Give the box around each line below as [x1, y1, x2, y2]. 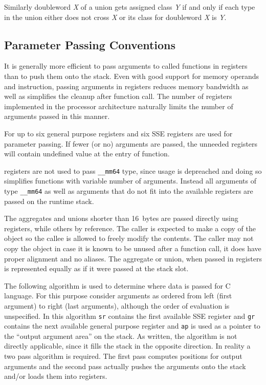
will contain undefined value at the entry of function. [4, 148, 170, 159]
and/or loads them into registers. [4, 371, 107, 381]
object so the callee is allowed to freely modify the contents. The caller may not [4, 233, 254, 244]
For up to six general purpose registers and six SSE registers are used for [4, 128, 233, 138]
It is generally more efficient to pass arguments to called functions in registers [4, 60, 248, 71]
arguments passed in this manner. [4, 111, 110, 121]
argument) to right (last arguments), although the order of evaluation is [4, 300, 230, 311]
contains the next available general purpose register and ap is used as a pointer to [4, 320, 260, 331]
